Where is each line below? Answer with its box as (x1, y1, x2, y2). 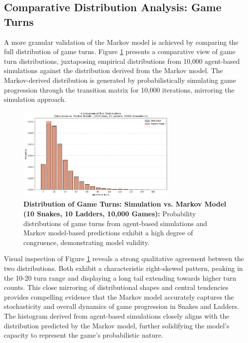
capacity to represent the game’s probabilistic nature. (4, 330, 163, 340)
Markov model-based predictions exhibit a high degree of (23, 228, 193, 238)
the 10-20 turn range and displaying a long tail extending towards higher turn (4, 272, 236, 283)
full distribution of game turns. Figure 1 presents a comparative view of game (4, 46, 236, 57)
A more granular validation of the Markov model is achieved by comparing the (4, 37, 239, 47)
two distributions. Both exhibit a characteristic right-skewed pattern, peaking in (4, 263, 243, 273)
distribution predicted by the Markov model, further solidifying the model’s (4, 320, 229, 330)
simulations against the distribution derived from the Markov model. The (4, 65, 223, 76)
